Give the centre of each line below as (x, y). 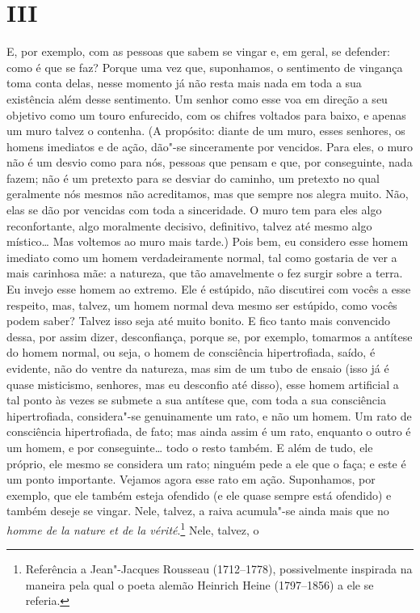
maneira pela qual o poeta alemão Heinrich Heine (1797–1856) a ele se (199, 584)
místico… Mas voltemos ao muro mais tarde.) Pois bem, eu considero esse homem (208, 241)
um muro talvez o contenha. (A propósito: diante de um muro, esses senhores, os (206, 131)
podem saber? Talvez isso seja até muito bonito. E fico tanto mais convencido (199, 321)
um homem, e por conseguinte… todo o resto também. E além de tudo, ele (190, 447)
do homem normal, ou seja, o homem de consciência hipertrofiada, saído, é (191, 352)
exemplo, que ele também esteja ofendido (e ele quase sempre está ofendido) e (199, 495)
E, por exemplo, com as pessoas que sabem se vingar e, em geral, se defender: (198, 51)
